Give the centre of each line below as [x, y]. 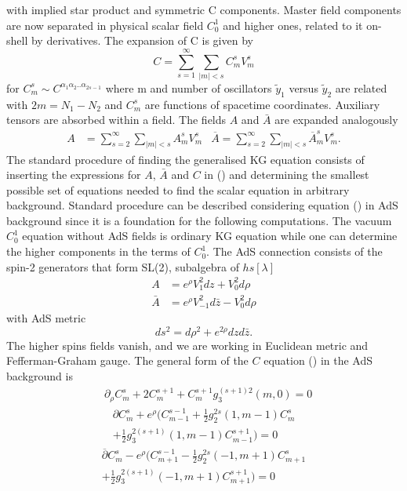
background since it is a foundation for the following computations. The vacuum [199, 220]
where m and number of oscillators [189, 87]
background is [40, 376]
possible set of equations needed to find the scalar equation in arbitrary [178, 189]
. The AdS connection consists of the [294, 251]
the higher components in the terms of [98, 251]
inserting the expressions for [74, 175]
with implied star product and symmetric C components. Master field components [204, 9]
